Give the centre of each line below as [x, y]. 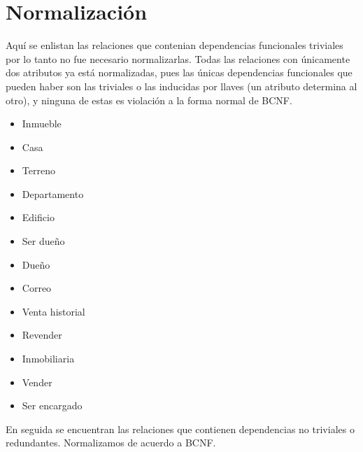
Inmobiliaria [48, 359]
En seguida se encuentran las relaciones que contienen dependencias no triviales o [180, 429]
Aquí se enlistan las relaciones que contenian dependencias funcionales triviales [175, 45]
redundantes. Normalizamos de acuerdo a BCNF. [111, 443]
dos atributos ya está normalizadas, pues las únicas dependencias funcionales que [179, 72]
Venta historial [54, 311]
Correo [37, 288]
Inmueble [42, 123]
